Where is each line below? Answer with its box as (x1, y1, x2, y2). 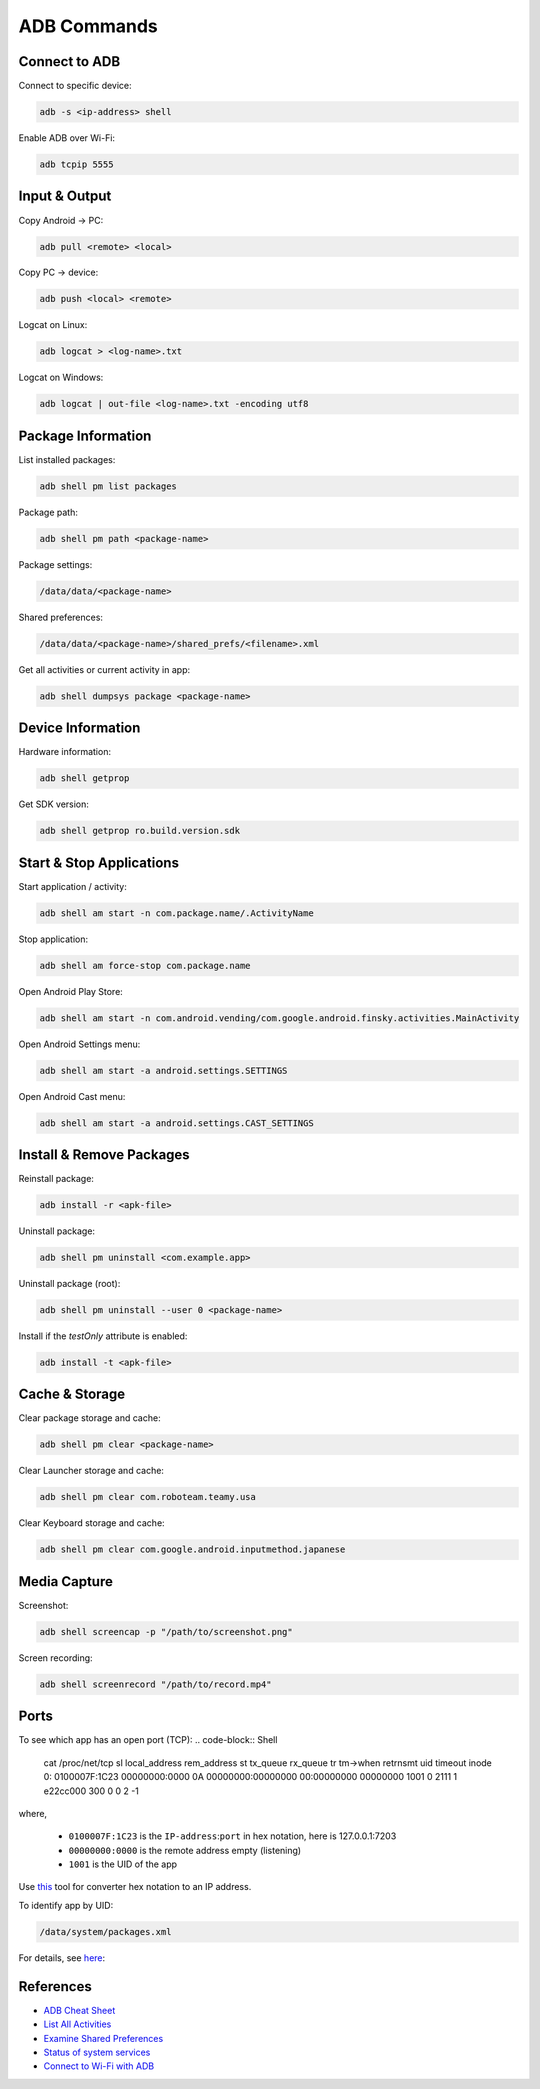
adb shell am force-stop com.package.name (39, 960, 251, 971)
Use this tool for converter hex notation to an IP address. (18, 1881, 252, 1893)
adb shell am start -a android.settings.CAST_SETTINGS (39, 1117, 314, 1129)
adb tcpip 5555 (39, 159, 114, 170)
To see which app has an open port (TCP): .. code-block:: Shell (18, 1734, 278, 1746)
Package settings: (18, 558, 93, 570)
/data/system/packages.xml (39, 1926, 172, 1937)
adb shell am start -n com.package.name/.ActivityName (39, 907, 314, 919)
